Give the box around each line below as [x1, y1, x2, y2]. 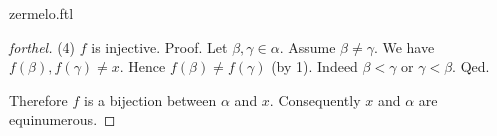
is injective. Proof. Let [91, 36, 228, 57]
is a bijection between [84, 89, 217, 110]
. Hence [119, 56, 166, 77]
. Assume [279, 36, 336, 57]
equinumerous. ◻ [9, 109, 116, 130]
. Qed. [452, 56, 490, 77]
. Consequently [269, 89, 361, 110]
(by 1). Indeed [271, 56, 358, 77]
